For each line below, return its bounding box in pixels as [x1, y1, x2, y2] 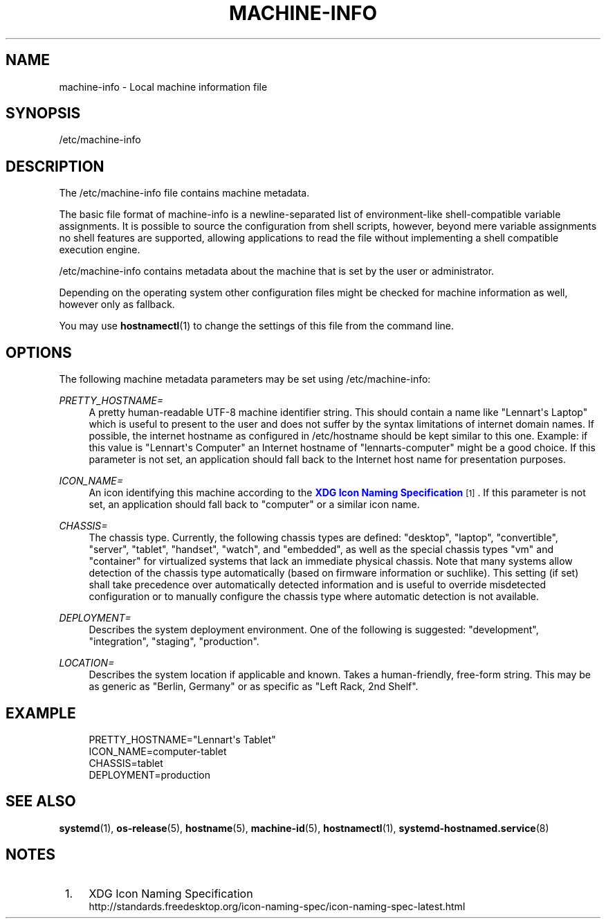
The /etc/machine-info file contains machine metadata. [59, 187, 310, 199]
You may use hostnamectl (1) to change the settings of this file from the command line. [59, 320, 454, 332]
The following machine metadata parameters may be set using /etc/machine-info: [59, 373, 431, 386]
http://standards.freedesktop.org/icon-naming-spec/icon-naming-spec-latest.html [89, 900, 466, 912]
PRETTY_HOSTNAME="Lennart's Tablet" [89, 733, 276, 745]
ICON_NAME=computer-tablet [89, 745, 227, 757]
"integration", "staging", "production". [89, 635, 259, 648]
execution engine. [59, 244, 140, 256]
